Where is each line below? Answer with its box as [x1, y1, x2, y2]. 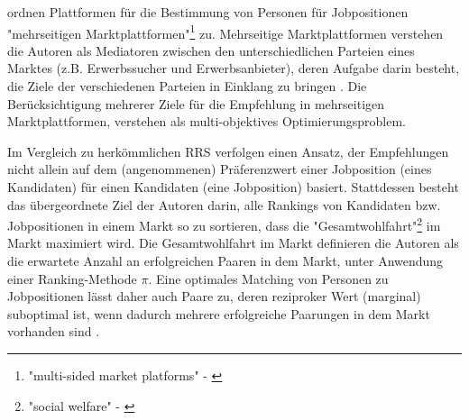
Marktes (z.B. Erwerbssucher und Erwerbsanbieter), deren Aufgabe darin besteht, [7, 59, 460, 78]
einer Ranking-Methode [7, 269, 137, 288]
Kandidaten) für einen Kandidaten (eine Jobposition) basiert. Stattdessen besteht [7, 178, 459, 196]
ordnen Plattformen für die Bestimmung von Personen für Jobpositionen [7, 3, 409, 21]
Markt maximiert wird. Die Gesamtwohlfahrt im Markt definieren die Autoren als [7, 233, 459, 252]
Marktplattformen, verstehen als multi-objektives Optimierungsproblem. [7, 112, 406, 131]
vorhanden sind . [7, 322, 100, 341]
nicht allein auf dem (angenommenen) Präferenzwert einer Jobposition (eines [7, 160, 432, 178]
